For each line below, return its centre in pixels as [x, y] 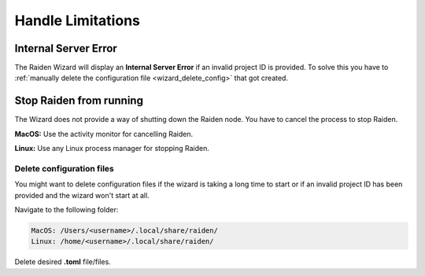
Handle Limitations [78, 20]
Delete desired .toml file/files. [63, 262]
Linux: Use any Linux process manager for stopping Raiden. [112, 149]
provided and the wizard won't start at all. [82, 195]
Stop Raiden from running [79, 101]
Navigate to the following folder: [67, 210]
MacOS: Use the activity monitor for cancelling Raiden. [103, 134]
